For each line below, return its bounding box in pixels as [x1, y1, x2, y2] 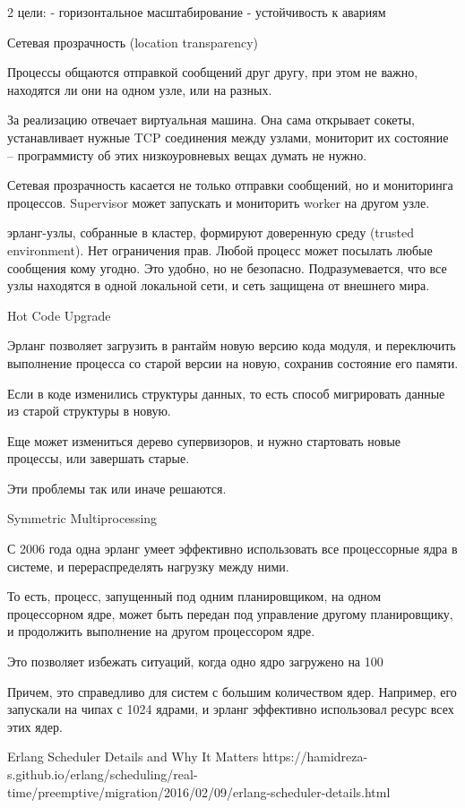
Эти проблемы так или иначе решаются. [7, 478, 227, 497]
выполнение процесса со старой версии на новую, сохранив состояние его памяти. [7, 353, 459, 372]
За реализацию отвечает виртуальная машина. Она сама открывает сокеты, [7, 110, 415, 129]
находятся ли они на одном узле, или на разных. [7, 80, 272, 99]
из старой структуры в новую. [7, 401, 171, 420]
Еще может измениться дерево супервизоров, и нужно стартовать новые [7, 431, 400, 450]
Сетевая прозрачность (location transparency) [7, 32, 259, 51]
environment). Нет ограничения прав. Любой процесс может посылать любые [7, 240, 433, 259]
